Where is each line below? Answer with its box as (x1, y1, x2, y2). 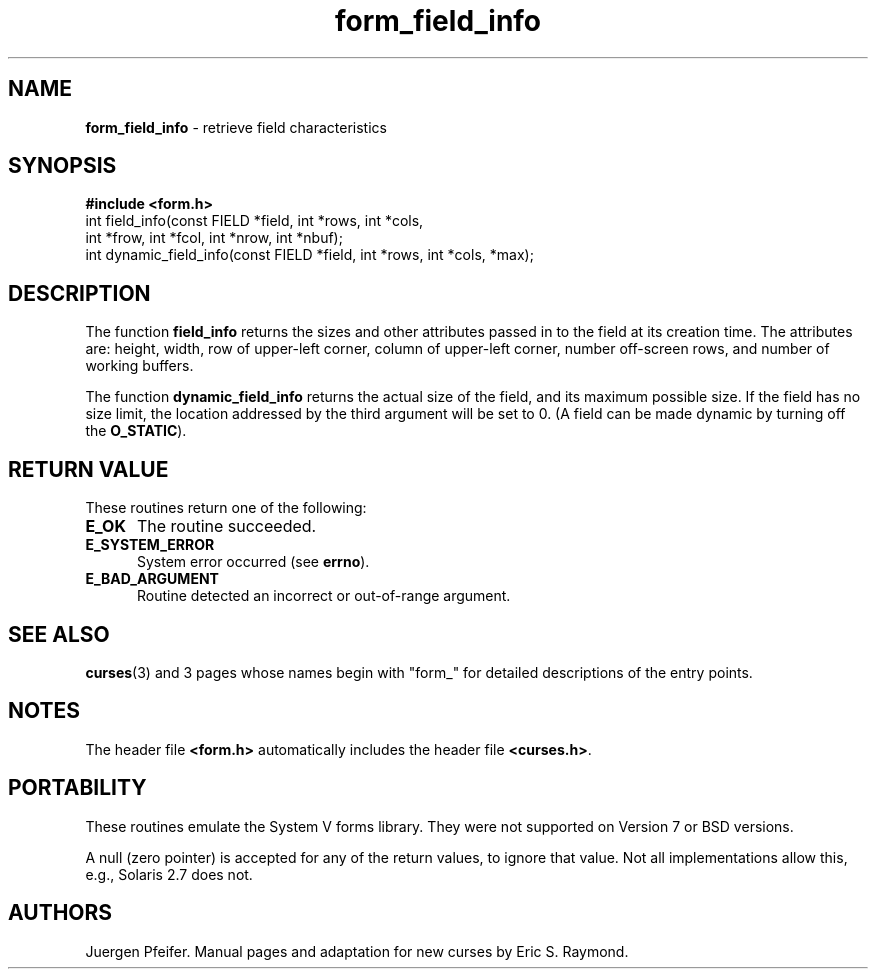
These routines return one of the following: (85, 499, 367, 517)
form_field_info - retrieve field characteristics (85, 118, 387, 136)
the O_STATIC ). (85, 422, 187, 440)
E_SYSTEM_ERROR (85, 536, 215, 554)
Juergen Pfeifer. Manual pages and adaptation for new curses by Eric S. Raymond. (85, 942, 629, 960)
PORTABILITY (8, 775, 147, 801)
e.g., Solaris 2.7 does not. (85, 865, 253, 883)
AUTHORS (8, 900, 113, 926)
